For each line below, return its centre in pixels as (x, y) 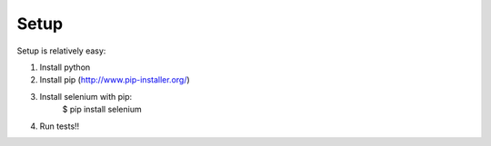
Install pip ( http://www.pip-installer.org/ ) (115, 80)
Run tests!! (60, 126)
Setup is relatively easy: (61, 51)
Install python (65, 67)
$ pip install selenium (102, 110)
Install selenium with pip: (86, 96)
